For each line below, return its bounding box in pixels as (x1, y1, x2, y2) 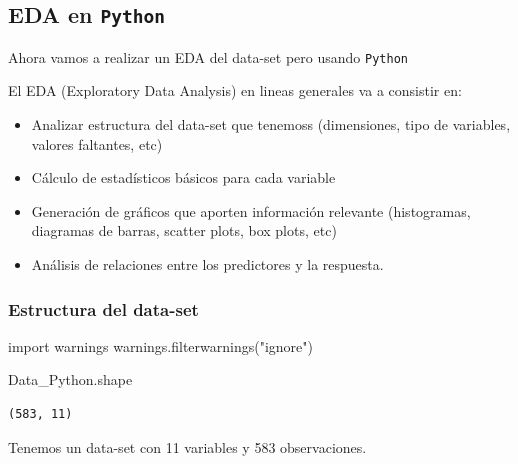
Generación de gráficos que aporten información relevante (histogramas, (31, 200, 471, 221)
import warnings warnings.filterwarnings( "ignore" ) (8, 335, 314, 356)
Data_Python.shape (8, 369, 133, 390)
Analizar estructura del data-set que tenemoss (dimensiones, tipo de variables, (31, 114, 511, 135)
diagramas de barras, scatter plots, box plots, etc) (31, 220, 337, 241)
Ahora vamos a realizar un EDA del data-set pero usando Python (8, 46, 408, 67)
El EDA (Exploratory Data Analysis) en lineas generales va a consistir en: (8, 80, 462, 101)
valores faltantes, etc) (31, 133, 163, 154)
